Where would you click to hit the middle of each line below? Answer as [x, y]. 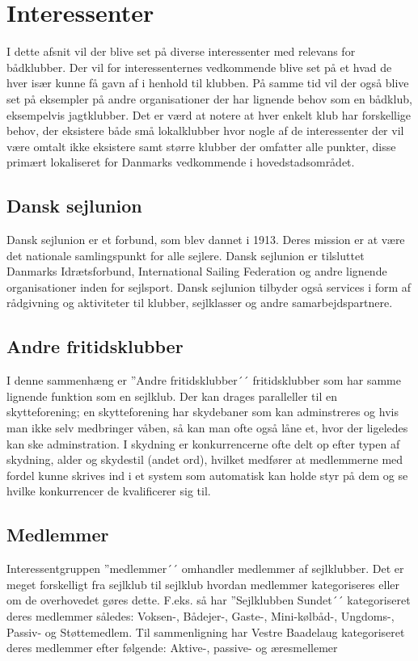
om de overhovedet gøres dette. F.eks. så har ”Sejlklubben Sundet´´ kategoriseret [209, 600]
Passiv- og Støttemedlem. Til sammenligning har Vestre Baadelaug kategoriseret [206, 632]
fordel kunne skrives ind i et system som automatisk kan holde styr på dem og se [207, 475]
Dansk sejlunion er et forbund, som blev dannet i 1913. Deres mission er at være [206, 240]
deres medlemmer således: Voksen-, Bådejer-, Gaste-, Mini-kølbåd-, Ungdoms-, [201, 615]
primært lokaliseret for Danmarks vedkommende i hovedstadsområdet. [181, 162]
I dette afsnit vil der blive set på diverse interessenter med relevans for [181, 51]
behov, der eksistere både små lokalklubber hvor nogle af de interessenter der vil [205, 131]
